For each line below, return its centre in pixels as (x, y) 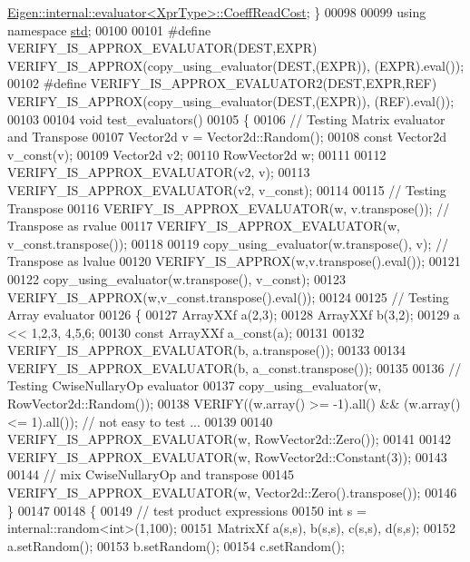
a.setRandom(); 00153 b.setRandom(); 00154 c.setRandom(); (176, 545)
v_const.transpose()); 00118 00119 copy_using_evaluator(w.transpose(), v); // (228, 243)
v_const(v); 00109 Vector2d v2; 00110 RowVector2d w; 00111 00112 (197, 154)
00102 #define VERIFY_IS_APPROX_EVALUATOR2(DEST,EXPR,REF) (222, 83)
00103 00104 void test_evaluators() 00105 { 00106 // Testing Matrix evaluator (226, 118)
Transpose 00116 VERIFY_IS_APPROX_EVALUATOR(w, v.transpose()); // (229, 207)
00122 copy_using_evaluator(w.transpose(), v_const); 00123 (176, 278)
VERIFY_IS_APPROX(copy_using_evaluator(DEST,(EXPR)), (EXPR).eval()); (236, 65)
